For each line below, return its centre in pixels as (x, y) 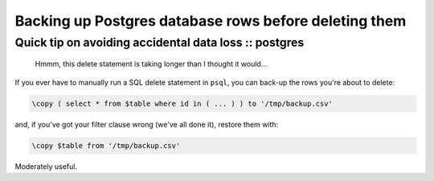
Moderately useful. (46, 166)
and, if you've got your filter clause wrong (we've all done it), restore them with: (147, 124)
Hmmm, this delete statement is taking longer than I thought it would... (151, 64)
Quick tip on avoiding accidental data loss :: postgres (160, 42)
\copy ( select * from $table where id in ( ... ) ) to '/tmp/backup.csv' (182, 103)
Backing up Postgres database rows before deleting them (211, 21)
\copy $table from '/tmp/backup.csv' (106, 145)
